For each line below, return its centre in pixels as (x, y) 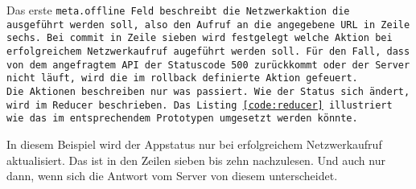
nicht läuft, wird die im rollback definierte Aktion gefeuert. (182, 78)
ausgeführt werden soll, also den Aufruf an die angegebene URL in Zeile (208, 25)
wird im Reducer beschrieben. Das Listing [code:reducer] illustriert (200, 105)
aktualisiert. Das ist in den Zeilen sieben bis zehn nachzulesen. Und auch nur (196, 160)
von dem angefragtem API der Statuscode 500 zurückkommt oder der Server (208, 65)
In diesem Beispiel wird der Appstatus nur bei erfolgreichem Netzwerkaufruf (194, 144)
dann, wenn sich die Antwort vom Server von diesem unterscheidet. (172, 176)
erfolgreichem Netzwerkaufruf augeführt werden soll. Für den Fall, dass (208, 51)
